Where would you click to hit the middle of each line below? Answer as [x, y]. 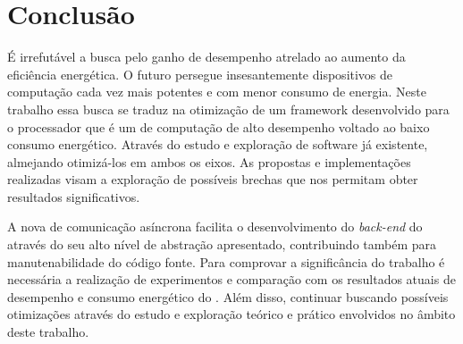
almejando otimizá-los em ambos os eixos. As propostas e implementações [209, 161]
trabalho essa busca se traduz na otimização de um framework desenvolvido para [228, 109]
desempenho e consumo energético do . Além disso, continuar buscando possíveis [228, 296]
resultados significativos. [74, 196]
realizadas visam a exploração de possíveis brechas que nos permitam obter [213, 179]
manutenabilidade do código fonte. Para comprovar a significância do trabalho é [226, 261]
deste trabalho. [48, 332]
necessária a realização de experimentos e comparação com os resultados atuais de [231, 279]
